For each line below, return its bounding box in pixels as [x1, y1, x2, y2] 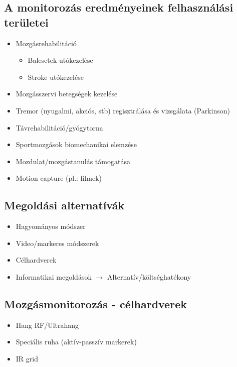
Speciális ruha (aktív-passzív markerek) [16, 336, 137, 347]
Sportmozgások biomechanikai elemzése [16, 139, 137, 150]
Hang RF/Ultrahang [16, 319, 79, 330]
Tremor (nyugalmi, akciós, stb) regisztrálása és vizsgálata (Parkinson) [16, 105, 230, 115]
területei [4, 14, 49, 30]
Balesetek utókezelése [28, 55, 93, 65]
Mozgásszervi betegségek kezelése [16, 88, 118, 99]
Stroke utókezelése [28, 71, 84, 82]
